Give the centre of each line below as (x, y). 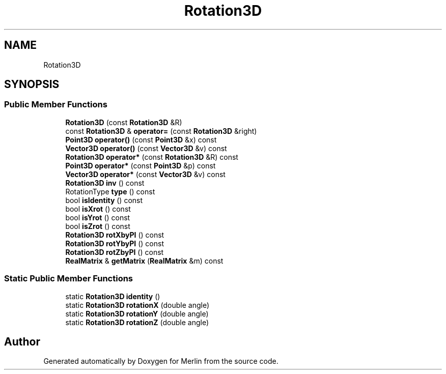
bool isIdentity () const (104, 200)
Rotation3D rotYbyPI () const (115, 243)
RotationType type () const (110, 191)
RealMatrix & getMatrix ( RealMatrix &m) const (144, 261)
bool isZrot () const (98, 226)
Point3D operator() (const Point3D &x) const (141, 139)
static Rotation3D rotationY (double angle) (137, 313)
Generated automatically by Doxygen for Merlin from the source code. (161, 361)
